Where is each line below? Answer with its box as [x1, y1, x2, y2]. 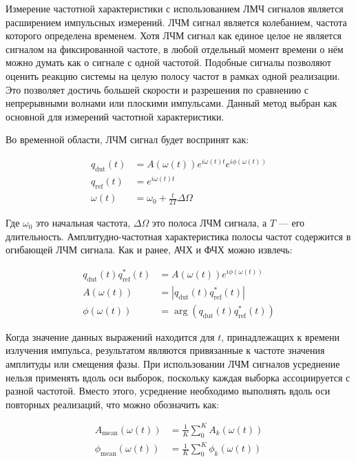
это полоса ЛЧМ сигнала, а [151, 216, 267, 230]
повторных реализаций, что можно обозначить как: [6, 397, 220, 411]
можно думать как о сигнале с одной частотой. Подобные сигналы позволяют [6, 55, 331, 70]
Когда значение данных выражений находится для [6, 329, 215, 344]
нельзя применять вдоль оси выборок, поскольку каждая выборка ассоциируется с [6, 370, 350, 384]
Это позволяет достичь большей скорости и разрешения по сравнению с [6, 82, 309, 96]
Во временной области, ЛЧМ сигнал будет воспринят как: [6, 132, 249, 147]
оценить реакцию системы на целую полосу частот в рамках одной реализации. [6, 68, 340, 83]
